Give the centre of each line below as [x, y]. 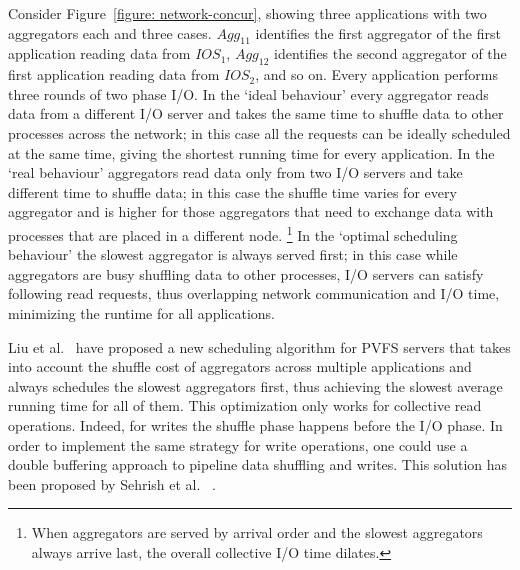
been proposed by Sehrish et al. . [112, 483]
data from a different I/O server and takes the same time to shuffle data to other [256, 113]
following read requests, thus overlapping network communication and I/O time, [254, 293]
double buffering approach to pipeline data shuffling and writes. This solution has [258, 464]
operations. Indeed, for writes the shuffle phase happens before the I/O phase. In [255, 424]
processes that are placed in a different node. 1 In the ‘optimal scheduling [233, 233]
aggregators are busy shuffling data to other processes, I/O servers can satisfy [246, 273]
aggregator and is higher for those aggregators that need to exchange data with [251, 211]
